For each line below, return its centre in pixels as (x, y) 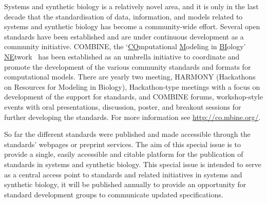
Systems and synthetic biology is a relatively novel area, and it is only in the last (131, 6)
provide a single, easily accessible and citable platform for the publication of (124, 154)
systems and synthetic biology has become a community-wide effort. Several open (132, 26)
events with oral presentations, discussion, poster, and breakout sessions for (123, 106)
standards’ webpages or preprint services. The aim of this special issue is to (122, 144)
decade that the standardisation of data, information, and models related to (123, 16)
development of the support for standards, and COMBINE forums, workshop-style (133, 97)
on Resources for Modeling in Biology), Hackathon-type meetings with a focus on (132, 86)
